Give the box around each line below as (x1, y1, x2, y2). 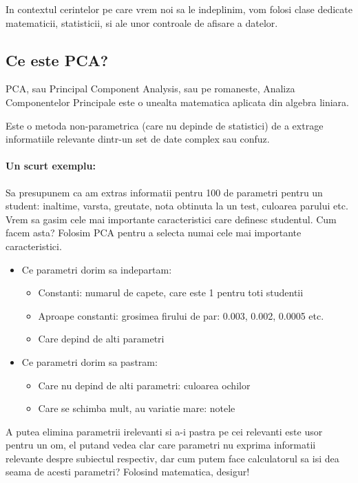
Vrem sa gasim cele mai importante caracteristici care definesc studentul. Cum (6, 212, 337, 226)
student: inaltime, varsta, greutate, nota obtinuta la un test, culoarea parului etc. (6, 198, 348, 213)
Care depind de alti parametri (38, 331, 165, 346)
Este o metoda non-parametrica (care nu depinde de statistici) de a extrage (6, 118, 324, 132)
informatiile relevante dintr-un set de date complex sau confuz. (6, 132, 270, 146)
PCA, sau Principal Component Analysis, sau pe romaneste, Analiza (6, 81, 295, 96)
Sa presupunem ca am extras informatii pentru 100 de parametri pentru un (6, 185, 323, 199)
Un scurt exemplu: (6, 158, 96, 173)
